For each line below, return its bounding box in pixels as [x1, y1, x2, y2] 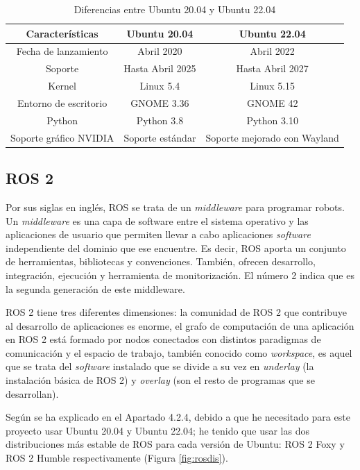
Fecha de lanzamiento [16, 44, 108, 58]
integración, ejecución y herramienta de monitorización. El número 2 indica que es [6, 267, 354, 282]
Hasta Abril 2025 [123, 61, 196, 76]
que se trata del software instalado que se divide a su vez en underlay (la [6, 359, 314, 374]
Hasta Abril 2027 [236, 61, 309, 76]
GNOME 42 [246, 95, 298, 110]
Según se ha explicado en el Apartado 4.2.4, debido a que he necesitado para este [6, 410, 350, 424]
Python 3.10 [246, 112, 298, 127]
